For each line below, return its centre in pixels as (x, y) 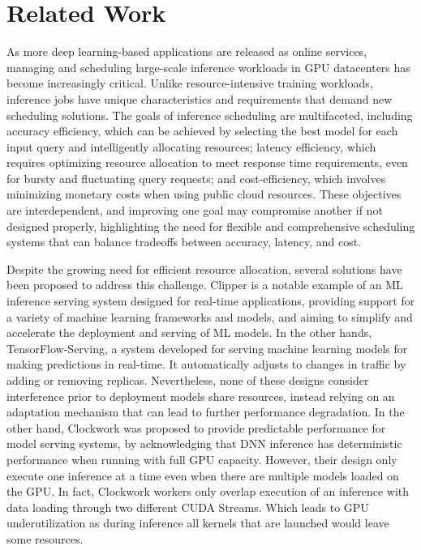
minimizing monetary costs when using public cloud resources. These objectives (204, 194)
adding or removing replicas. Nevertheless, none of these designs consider (188, 380)
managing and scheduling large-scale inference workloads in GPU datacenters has (208, 67)
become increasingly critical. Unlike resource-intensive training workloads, (190, 83)
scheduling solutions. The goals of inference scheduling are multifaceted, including (210, 115)
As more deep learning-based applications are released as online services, (187, 51)
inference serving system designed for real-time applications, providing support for (211, 301)
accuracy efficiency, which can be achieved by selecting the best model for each (202, 131)
